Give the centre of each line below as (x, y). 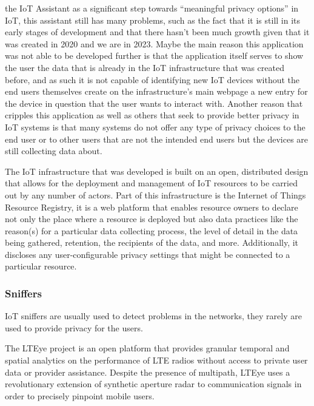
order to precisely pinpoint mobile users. (80, 395)
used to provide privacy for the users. (74, 327)
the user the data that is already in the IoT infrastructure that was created (145, 67)
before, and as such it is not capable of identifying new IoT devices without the (152, 79)
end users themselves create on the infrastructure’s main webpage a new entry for (156, 91)
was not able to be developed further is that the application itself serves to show (154, 56)
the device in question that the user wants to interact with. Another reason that (154, 103)
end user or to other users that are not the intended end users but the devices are (157, 139)
